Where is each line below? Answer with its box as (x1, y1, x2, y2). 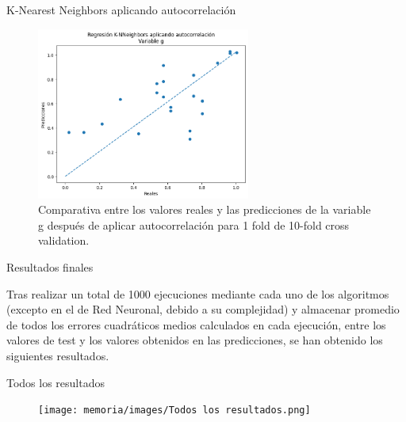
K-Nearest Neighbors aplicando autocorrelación (6, 2, 236, 17)
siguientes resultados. (6, 347, 109, 363)
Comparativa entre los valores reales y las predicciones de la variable (38, 201, 371, 218)
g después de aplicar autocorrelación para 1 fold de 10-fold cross (38, 216, 350, 233)
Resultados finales (6, 258, 94, 275)
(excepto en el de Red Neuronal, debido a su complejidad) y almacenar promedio (6, 301, 400, 317)
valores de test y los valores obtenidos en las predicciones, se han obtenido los (6, 332, 383, 348)
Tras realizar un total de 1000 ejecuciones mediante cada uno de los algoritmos (6, 285, 389, 302)
